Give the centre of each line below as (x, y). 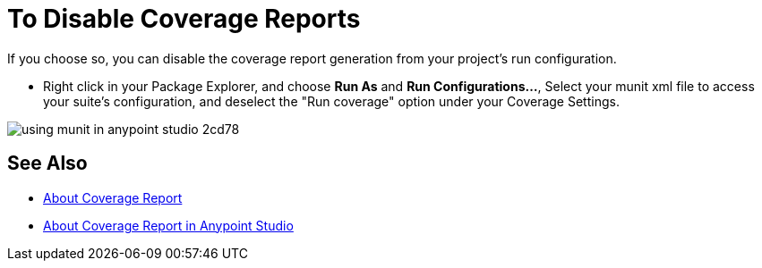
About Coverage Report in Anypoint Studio (168, 225)
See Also (47, 163)
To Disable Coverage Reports (184, 19)
